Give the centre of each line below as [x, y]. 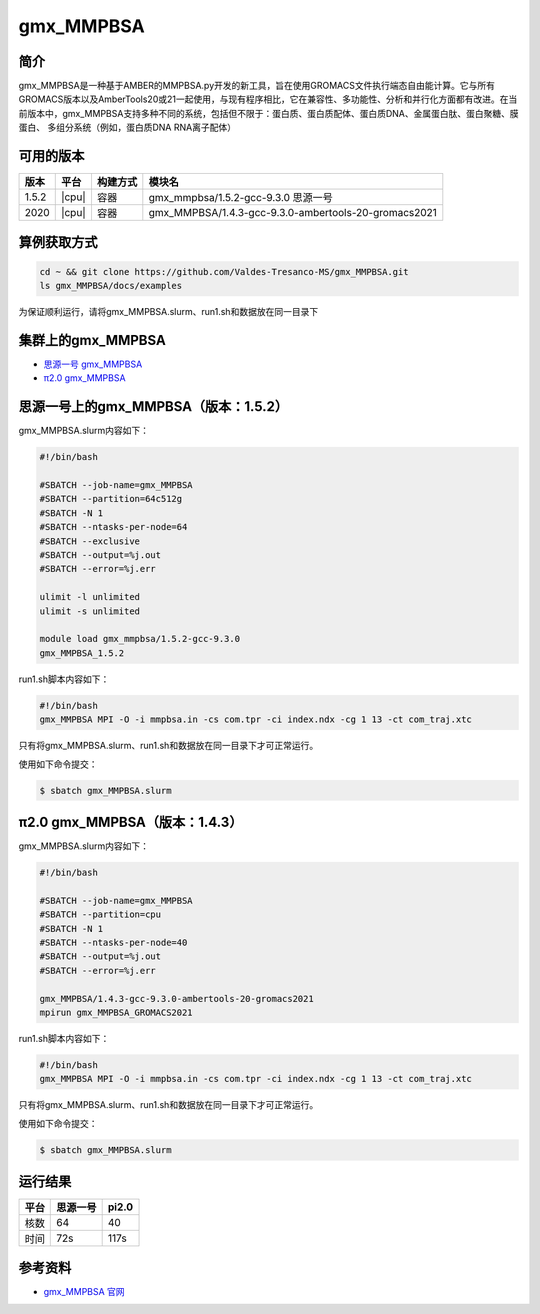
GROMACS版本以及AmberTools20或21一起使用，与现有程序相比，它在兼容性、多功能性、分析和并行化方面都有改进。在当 [268, 99]
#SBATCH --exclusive [89, 541]
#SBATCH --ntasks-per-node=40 [113, 942]
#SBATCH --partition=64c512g [111, 499]
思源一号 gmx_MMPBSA [93, 364]
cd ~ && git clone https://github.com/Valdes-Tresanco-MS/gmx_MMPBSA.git [224, 271]
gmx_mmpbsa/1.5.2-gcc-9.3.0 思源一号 [241, 198]
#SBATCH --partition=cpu [100, 914]
